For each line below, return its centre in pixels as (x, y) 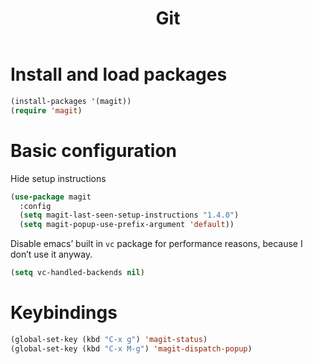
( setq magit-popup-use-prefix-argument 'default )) (127, 225)
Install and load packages (119, 74)
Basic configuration (94, 150)
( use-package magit (51, 197)
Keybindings (64, 313)
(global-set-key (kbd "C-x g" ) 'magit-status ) (109, 339)
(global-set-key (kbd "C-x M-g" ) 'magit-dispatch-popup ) (131, 348)
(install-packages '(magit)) (71, 101)
